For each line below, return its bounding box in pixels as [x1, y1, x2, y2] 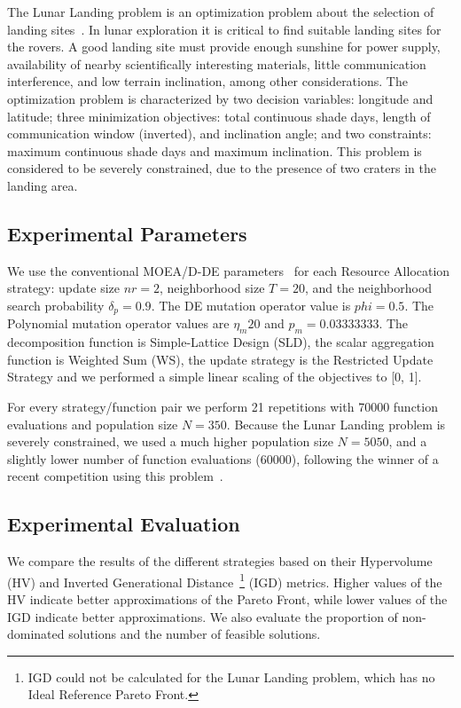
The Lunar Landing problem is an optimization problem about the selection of [7, 3, 434, 20]
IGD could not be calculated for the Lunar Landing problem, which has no [27, 667, 435, 686]
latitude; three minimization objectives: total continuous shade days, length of [7, 106, 431, 125]
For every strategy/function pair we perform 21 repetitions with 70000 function [7, 397, 438, 415]
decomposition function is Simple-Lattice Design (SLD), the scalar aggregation [7, 333, 434, 351]
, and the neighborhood [304, 279, 433, 297]
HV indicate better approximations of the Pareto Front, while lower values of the [7, 589, 448, 608]
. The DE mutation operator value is [151, 295, 351, 314]
